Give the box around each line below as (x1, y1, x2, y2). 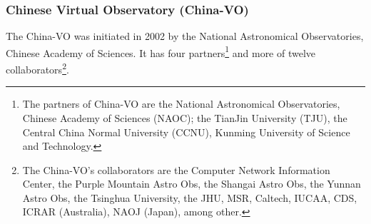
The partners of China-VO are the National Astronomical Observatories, (22, 96, 340, 111)
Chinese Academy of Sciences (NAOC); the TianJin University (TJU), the (22, 110, 347, 125)
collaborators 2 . (6, 60, 69, 76)
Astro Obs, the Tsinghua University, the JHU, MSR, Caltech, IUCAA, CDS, (22, 190, 357, 205)
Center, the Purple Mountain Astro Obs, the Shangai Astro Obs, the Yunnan (22, 176, 361, 191)
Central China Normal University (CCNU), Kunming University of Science (22, 124, 350, 139)
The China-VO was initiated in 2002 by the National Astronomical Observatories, (6, 29, 364, 44)
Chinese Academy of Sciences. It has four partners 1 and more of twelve (6, 43, 316, 60)
